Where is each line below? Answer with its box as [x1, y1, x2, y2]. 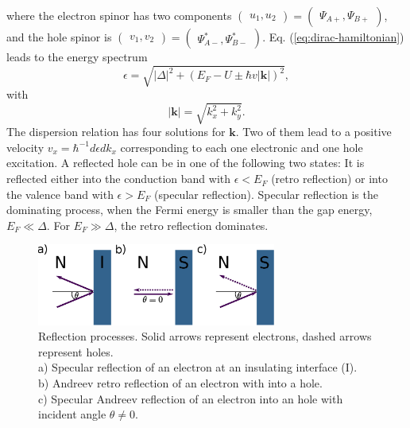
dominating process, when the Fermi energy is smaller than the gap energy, [6, 201, 373, 218]
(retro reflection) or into [271, 170, 388, 187]
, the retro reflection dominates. [114, 216, 269, 233]
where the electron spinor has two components [6, 7, 232, 23]
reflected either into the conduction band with [6, 170, 231, 187]
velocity [6, 138, 44, 155]
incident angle [38, 406, 106, 422]
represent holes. [38, 343, 114, 360]
